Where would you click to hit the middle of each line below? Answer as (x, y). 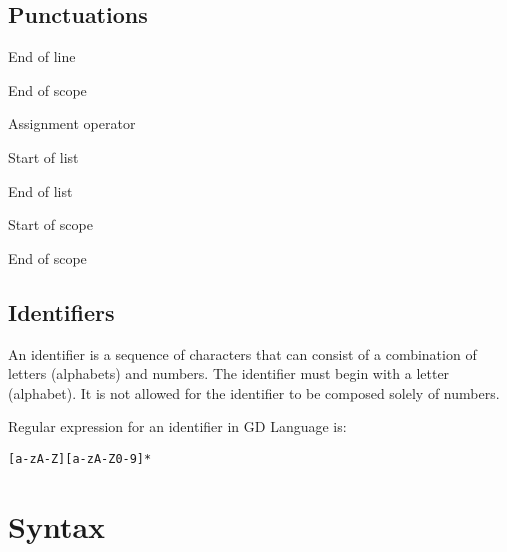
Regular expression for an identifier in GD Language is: (177, 426)
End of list (40, 190)
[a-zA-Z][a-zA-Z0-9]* (80, 458)
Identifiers (61, 311)
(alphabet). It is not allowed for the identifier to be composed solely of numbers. (254, 392)
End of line (42, 56)
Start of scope (50, 224)
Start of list (43, 156)
